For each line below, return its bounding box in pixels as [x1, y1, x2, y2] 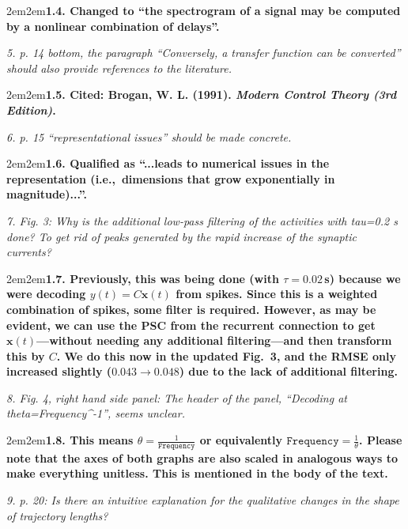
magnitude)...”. [6, 186, 87, 202]
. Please [359, 432, 402, 448]
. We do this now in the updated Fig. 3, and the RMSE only [56, 347, 396, 364]
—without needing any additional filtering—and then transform [36, 332, 392, 349]
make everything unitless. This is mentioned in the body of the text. [6, 465, 388, 482]
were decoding [6, 285, 86, 302]
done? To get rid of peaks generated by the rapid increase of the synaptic [6, 228, 357, 244]
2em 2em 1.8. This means [6, 432, 134, 448]
